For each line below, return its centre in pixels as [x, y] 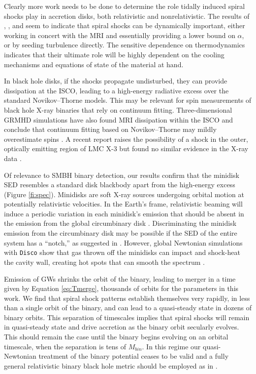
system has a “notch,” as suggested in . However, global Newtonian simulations [123, 242]
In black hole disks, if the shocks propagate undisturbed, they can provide [116, 81]
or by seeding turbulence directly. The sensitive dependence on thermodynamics [125, 45]
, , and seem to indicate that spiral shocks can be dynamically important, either [125, 25]
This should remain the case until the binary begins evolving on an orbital [116, 337]
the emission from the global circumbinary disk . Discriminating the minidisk [120, 223]
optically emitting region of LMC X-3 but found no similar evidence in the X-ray [126, 148]
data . [13, 158]
